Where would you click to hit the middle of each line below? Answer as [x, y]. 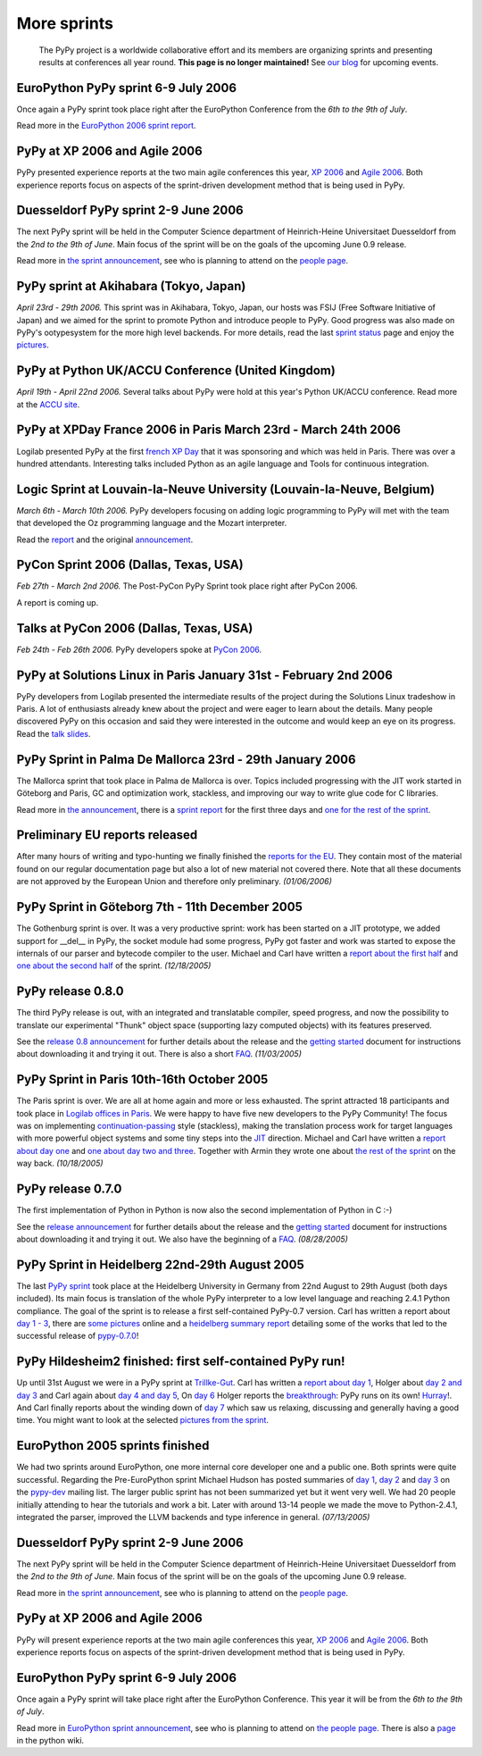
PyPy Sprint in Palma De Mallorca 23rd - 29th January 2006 [186, 759]
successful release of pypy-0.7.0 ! [78, 1336]
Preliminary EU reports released [107, 835]
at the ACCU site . [48, 404]
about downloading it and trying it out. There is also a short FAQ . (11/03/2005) [159, 1054]
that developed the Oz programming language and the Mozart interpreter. [152, 523]
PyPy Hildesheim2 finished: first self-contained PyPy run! [181, 1362]
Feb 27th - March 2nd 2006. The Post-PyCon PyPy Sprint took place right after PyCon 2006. [187, 586]
